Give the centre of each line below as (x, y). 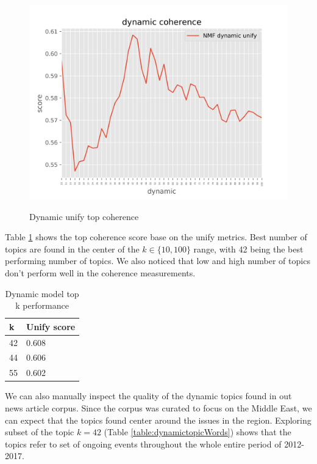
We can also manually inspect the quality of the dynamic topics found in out (148, 396)
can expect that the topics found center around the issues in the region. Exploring (158, 420)
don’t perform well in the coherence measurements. (100, 272)
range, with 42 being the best (248, 249)
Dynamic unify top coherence (84, 216)
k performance (42, 305)
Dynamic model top (42, 293)
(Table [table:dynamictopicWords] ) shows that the (198, 432)
